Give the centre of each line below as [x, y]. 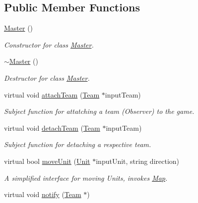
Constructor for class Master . [49, 44]
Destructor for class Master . [47, 77]
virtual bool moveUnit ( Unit [47, 161]
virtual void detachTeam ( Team [52, 127]
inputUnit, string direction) [138, 161]
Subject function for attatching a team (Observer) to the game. [99, 111]
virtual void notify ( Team [43, 194]
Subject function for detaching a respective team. [78, 144]
